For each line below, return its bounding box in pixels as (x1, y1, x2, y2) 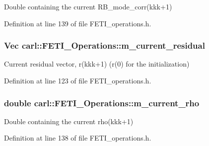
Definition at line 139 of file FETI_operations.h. (4, 18, 151, 28)
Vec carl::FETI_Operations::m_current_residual (4, 39, 205, 52)
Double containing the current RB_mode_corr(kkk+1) (4, 1, 172, 11)
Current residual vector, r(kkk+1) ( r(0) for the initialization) (4, 59, 190, 69)
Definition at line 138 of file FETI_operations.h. (4, 133, 151, 143)
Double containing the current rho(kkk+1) (4, 116, 134, 126)
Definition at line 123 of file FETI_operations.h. (4, 75, 151, 85)
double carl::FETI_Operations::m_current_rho (4, 96, 200, 109)
